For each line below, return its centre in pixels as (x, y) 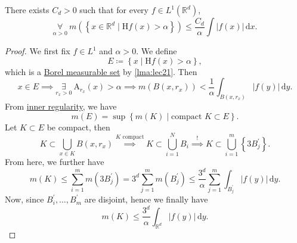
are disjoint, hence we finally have (146, 199)
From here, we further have (55, 162)
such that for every (114, 10)
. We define (157, 51)
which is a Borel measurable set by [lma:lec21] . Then (101, 71)
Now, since (24, 199)
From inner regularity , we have (61, 106)
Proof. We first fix (38, 51)
